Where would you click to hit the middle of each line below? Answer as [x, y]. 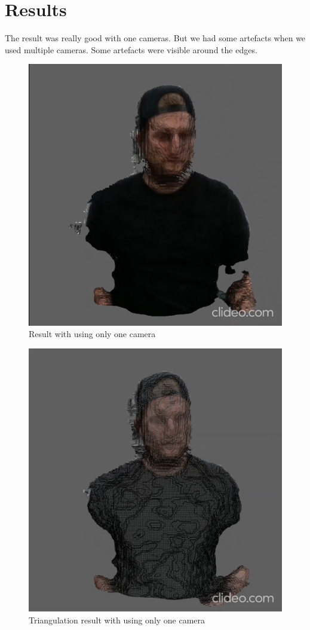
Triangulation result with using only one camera [117, 620]
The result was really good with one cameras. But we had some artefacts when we [155, 38]
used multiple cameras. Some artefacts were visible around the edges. [131, 49]
